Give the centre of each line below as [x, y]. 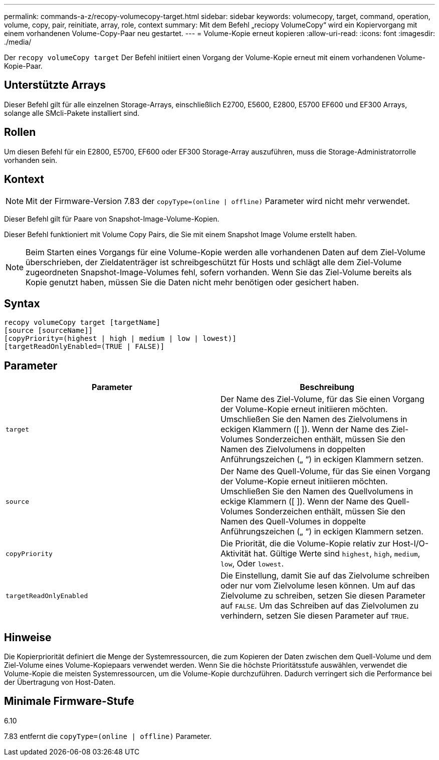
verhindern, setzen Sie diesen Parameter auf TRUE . [315, 616]
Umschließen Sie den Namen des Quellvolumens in [317, 492]
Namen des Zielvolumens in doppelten [293, 449]
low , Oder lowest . [252, 564]
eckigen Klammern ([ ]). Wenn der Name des [305, 429]
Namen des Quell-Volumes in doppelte [293, 522]
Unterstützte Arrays [55, 85]
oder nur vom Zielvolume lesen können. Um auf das [318, 586]
